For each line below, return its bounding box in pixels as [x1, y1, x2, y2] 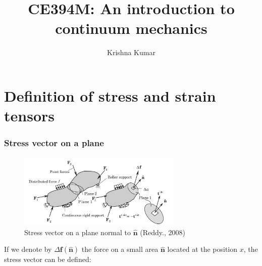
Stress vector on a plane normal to [24, 227, 131, 237]
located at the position [167, 244, 238, 254]
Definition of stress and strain [4, 85, 216, 106]
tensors [4, 105, 55, 126]
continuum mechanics [55, 18, 207, 38]
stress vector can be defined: [4, 254, 91, 264]
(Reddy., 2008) [140, 227, 185, 237]
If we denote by [4, 244, 52, 254]
